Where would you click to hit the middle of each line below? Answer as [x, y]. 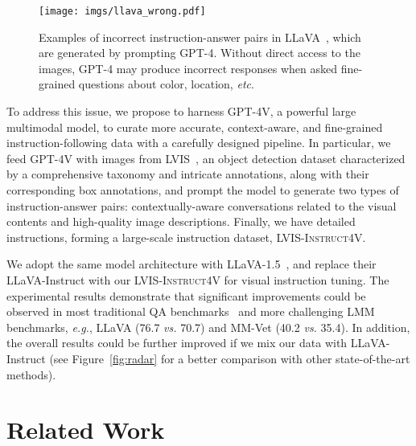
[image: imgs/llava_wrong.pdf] [122, 11]
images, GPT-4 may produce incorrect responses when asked [188, 68]
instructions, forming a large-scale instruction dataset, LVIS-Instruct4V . [186, 237]
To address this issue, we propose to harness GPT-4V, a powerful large [181, 111]
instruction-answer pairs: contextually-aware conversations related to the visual [202, 205]
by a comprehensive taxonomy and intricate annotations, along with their [188, 174]
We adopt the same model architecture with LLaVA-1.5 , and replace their [192, 264]
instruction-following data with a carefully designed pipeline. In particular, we [199, 143]
